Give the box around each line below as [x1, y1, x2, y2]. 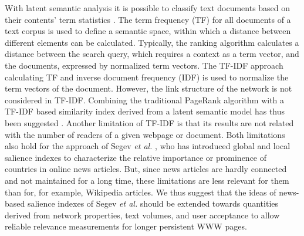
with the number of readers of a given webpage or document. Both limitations [5, 128, 285, 140]
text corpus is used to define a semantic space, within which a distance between [5, 25, 291, 37]
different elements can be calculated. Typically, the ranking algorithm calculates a [5, 36, 299, 48]
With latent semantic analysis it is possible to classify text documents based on [5, 2, 291, 14]
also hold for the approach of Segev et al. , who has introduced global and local [5, 140, 291, 152]
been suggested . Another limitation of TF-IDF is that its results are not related [5, 116, 294, 129]
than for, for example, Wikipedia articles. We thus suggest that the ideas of [5, 186, 276, 198]
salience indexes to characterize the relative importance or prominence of [5, 151, 267, 163]
